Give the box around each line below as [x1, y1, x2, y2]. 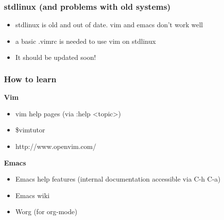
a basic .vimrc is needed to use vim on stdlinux [15, 36, 156, 46]
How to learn [4, 73, 56, 85]
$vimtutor [15, 125, 45, 135]
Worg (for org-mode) [15, 206, 77, 217]
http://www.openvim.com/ [15, 141, 96, 151]
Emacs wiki [15, 190, 50, 200]
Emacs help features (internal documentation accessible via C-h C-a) [15, 174, 221, 184]
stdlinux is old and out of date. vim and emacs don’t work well [15, 19, 203, 30]
